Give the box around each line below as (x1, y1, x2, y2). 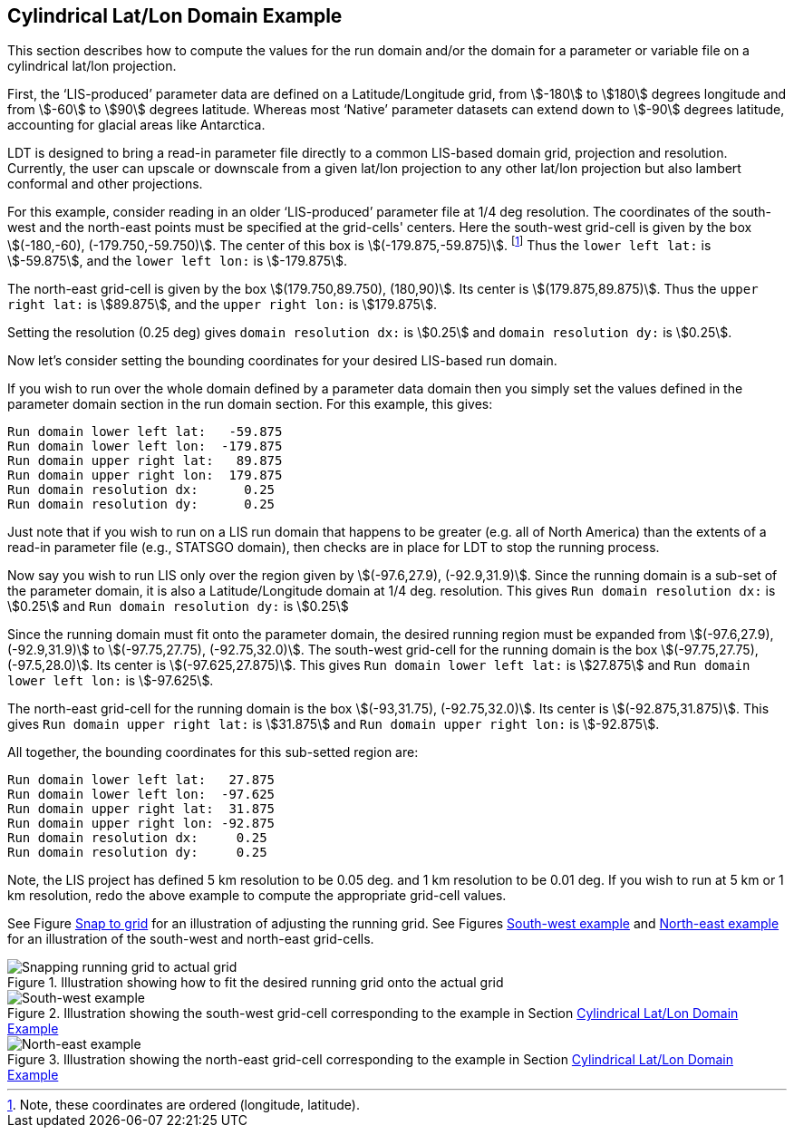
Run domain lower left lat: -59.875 (7, 424, 283, 440)
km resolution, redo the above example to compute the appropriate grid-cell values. (7, 888, 507, 904)
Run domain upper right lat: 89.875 (7, 453, 283, 469)
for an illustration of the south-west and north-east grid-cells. (7, 931, 374, 947)
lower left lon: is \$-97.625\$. (7, 673, 214, 689)
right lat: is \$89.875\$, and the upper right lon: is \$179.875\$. (7, 296, 437, 313)
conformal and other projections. (7, 176, 203, 192)
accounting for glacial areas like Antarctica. (7, 117, 266, 133)
